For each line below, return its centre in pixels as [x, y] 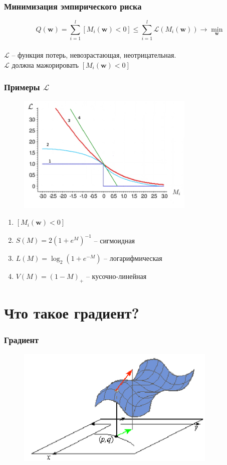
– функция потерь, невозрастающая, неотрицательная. [94, 54]
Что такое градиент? [72, 313]
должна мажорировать [45, 64]
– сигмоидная [115, 240]
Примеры [22, 87]
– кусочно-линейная [116, 276]
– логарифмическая [133, 258]
